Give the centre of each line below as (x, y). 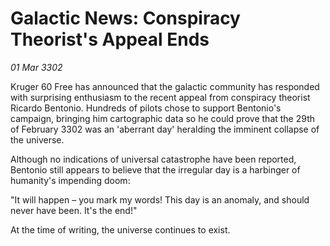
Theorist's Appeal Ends (110, 39)
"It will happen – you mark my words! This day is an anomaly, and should (160, 199)
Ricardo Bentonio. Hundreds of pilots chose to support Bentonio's (146, 108)
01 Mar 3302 (36, 67)
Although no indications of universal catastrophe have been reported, (153, 159)
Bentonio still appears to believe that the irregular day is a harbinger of (155, 169)
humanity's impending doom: (70, 180)
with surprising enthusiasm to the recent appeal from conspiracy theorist (160, 97)
